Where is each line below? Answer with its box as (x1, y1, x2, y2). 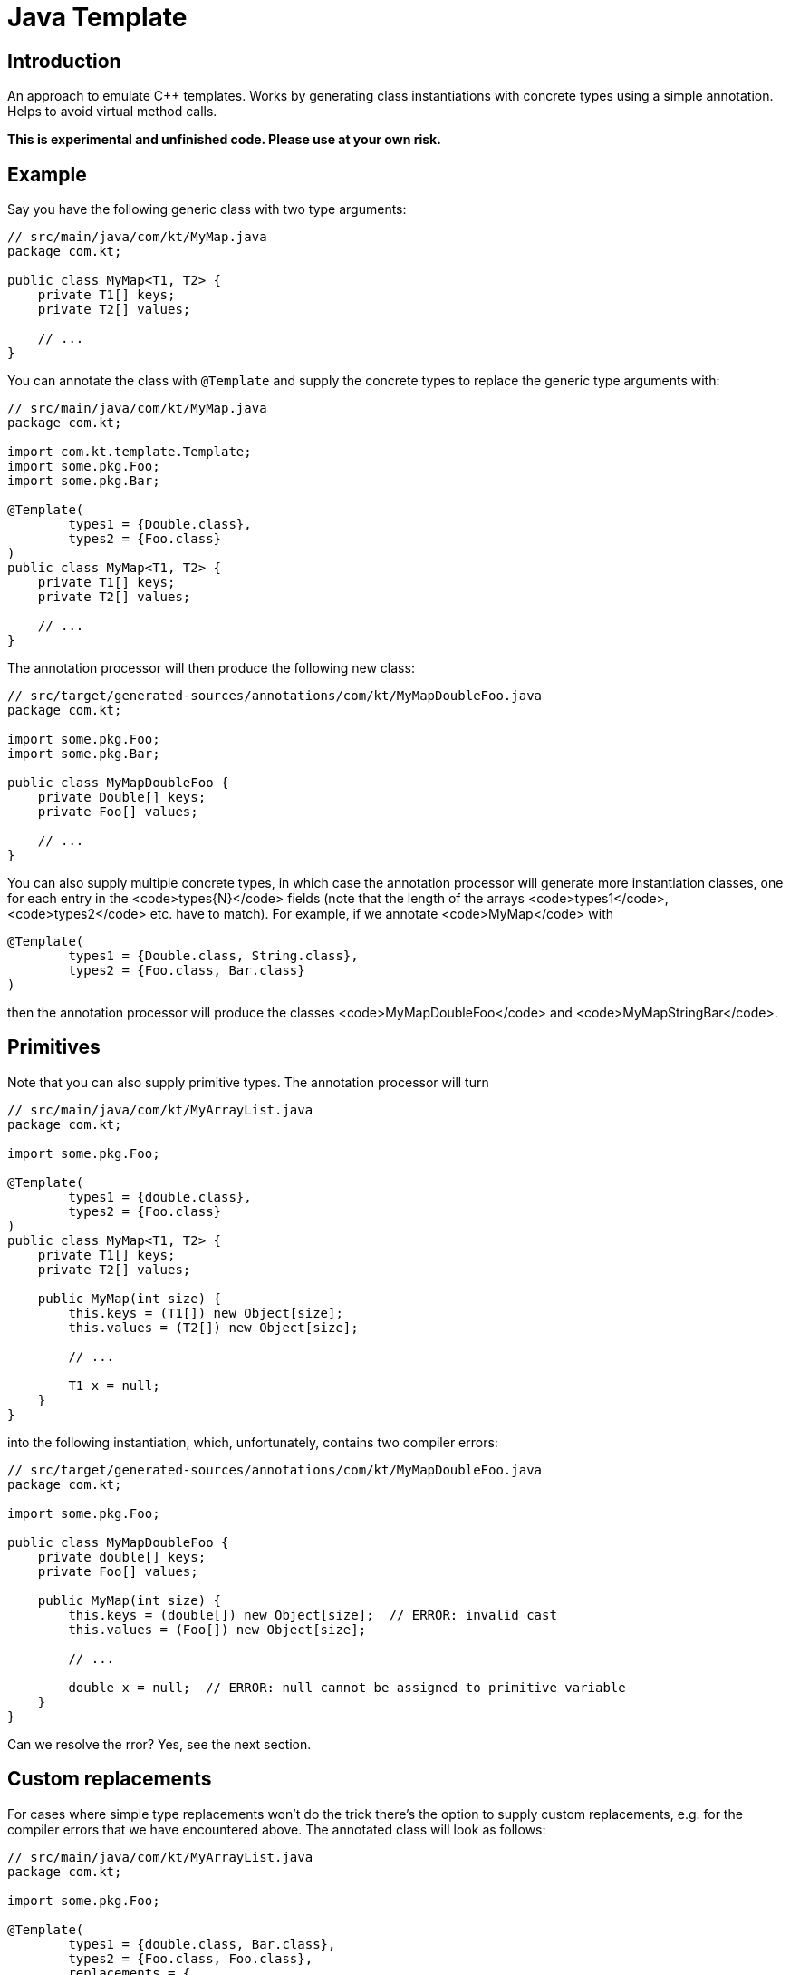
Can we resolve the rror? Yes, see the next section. (7, 1736, 312, 1752)
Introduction (7, 49, 121, 73)
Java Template (7, 2, 188, 33)
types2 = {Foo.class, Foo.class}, (68, 1951, 313, 1966)
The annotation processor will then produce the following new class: (7, 660, 415, 676)
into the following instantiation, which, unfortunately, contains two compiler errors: (7, 1434, 498, 1450)
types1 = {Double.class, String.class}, (68, 949, 359, 964)
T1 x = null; (68, 1377, 160, 1393)
